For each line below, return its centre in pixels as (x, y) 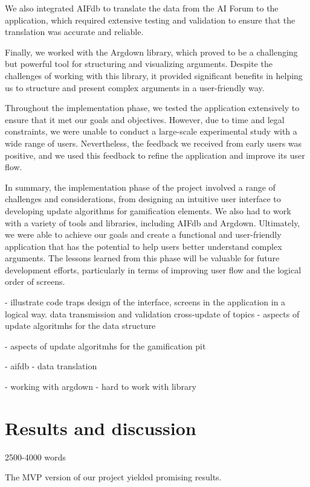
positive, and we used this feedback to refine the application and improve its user (155, 155)
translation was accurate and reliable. (74, 32)
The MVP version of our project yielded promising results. (113, 477)
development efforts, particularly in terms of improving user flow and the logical (153, 269)
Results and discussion (101, 428)
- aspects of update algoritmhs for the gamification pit (105, 345)
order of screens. (35, 282)
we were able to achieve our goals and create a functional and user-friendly (143, 234)
